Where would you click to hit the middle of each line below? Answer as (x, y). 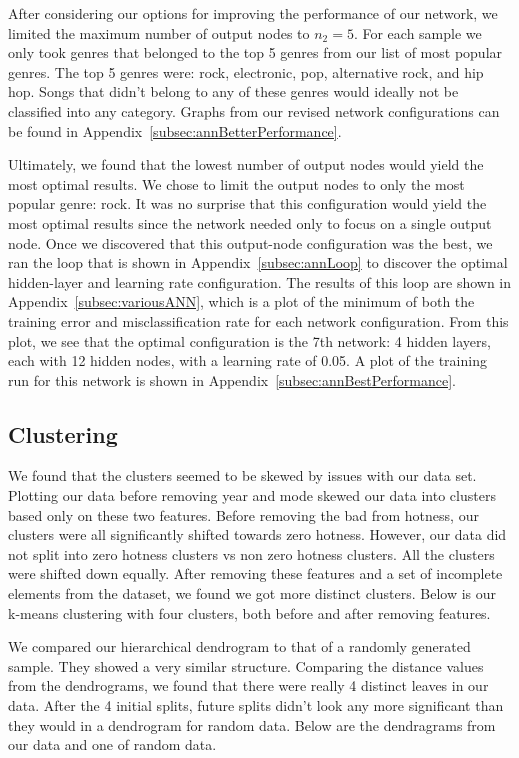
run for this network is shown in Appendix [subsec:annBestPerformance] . (232, 379)
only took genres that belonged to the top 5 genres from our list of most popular (255, 52)
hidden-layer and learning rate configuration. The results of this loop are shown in (260, 281)
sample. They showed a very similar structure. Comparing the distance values (246, 665)
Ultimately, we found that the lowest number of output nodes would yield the (246, 164)
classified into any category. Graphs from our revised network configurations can (254, 110)
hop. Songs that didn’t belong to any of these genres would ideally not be (233, 91)
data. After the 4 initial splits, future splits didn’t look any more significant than (256, 705)
